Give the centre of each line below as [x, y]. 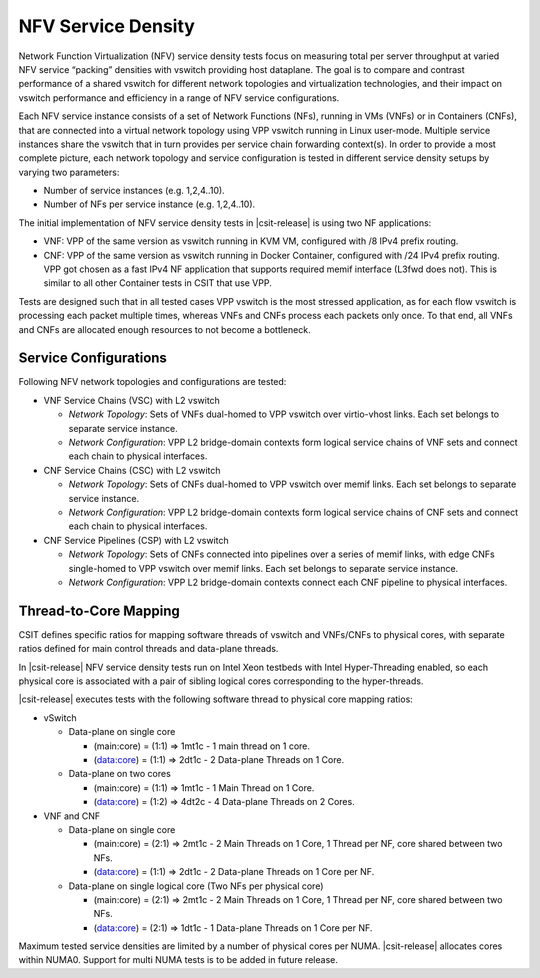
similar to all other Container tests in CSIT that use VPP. [157, 283]
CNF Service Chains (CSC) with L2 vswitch [132, 470]
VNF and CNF [72, 816]
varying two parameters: [69, 172]
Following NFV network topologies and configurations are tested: [152, 382]
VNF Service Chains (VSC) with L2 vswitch [131, 400]
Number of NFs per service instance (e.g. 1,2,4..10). [149, 204]
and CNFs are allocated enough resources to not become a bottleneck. [164, 329]
